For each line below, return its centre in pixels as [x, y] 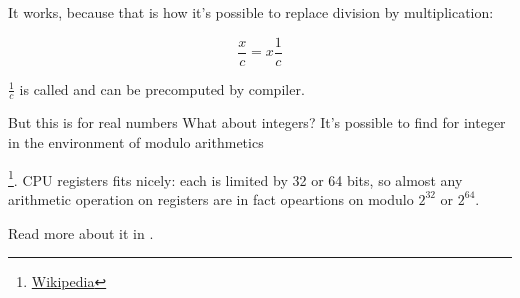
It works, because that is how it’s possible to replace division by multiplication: [251, 12]
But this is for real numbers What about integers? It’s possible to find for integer [257, 122]
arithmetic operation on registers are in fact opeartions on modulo [211, 198]
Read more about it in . [81, 232]
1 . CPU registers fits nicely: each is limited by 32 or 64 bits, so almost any [235, 178]
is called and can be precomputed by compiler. [162, 88]
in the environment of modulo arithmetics [136, 142]
